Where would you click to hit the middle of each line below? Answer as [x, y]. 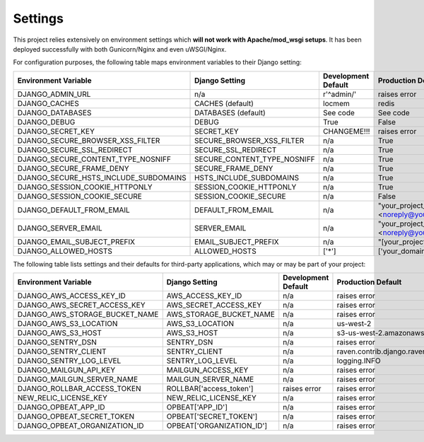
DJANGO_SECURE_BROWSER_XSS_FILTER [89, 140]
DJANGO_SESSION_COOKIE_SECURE [80, 196]
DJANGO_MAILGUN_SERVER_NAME [78, 380]
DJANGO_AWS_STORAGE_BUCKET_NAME [88, 315]
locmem [336, 103]
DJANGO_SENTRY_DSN [57, 342]
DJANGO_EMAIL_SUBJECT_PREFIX [76, 242]
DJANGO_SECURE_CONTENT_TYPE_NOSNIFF [94, 159]
